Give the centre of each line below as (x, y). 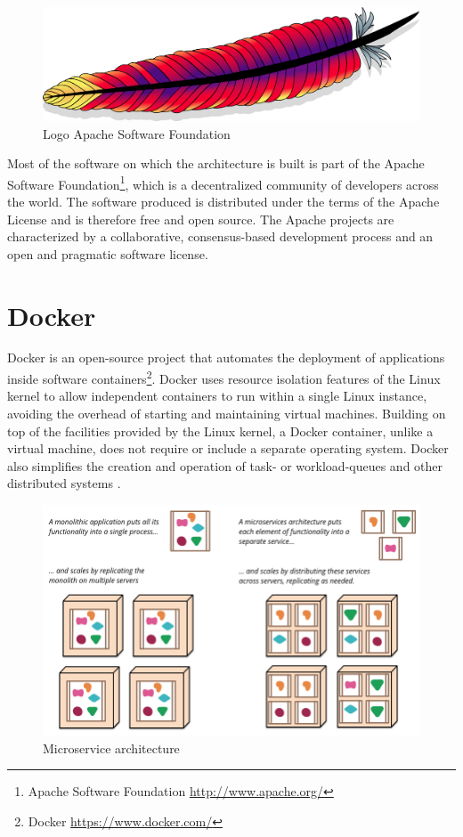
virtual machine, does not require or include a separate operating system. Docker (228, 448)
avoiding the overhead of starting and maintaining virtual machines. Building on (227, 413)
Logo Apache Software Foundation (137, 133)
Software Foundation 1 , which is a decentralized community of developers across (223, 183)
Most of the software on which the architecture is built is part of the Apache (216, 163)
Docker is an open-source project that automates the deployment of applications (226, 358)
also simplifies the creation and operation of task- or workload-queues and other (225, 465)
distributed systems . (64, 483)
